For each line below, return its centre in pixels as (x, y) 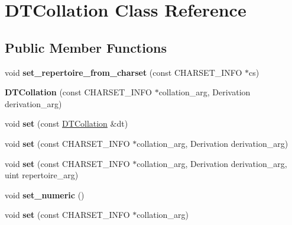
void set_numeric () (45, 195)
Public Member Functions (86, 47)
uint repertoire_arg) (42, 175)
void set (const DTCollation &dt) (66, 123)
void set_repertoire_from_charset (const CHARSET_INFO (124, 72)
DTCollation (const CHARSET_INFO (78, 92)
